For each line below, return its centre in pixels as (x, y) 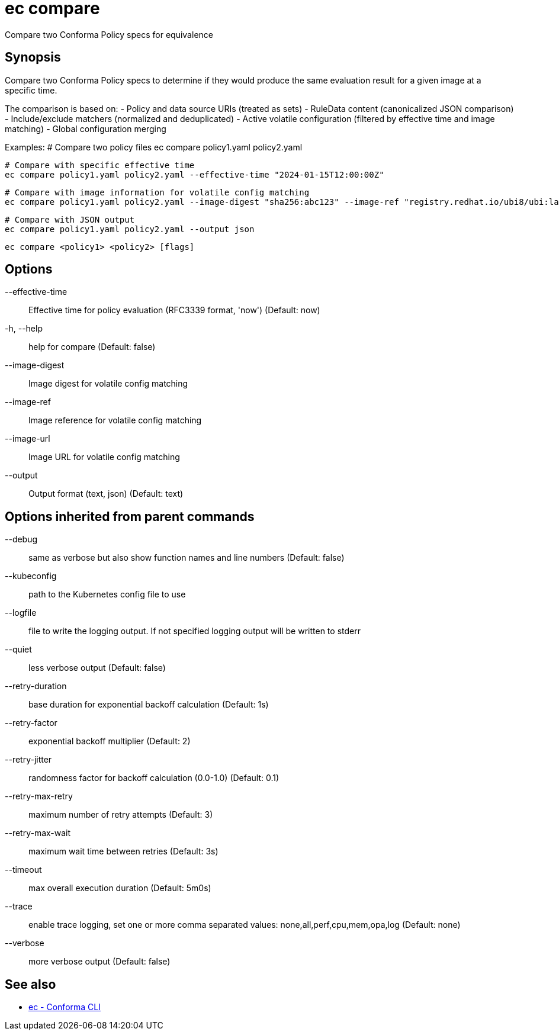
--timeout (23, 870)
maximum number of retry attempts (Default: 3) (121, 815)
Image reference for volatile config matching (115, 420)
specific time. (31, 90)
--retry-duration (36, 686)
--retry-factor (31, 723)
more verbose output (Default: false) (99, 962)
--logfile (21, 613)
